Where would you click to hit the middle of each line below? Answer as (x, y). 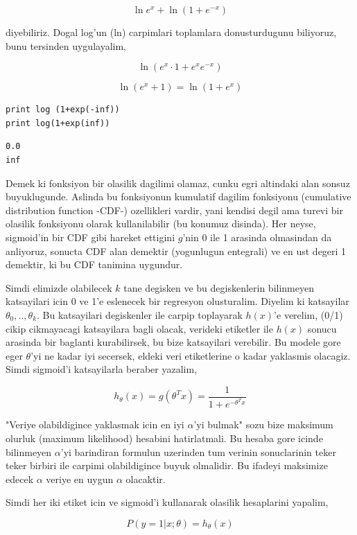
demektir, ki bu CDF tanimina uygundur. (94, 264)
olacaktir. (146, 479)
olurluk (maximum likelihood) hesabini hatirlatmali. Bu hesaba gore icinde (164, 438)
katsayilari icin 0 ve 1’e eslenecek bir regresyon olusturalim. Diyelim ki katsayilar (177, 301)
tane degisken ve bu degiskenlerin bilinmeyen (219, 287)
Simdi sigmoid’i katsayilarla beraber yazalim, (102, 369)
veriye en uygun (80, 479)
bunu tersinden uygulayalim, (66, 45)
